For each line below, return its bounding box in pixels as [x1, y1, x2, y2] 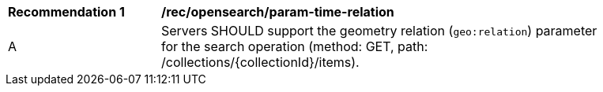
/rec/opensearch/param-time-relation [161, 4, 394, 20]
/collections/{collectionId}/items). [161, 54, 360, 70]
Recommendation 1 [8, 4, 125, 20]
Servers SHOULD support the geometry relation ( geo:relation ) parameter [161, 23, 597, 39]
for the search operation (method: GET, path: [161, 39, 428, 54]
